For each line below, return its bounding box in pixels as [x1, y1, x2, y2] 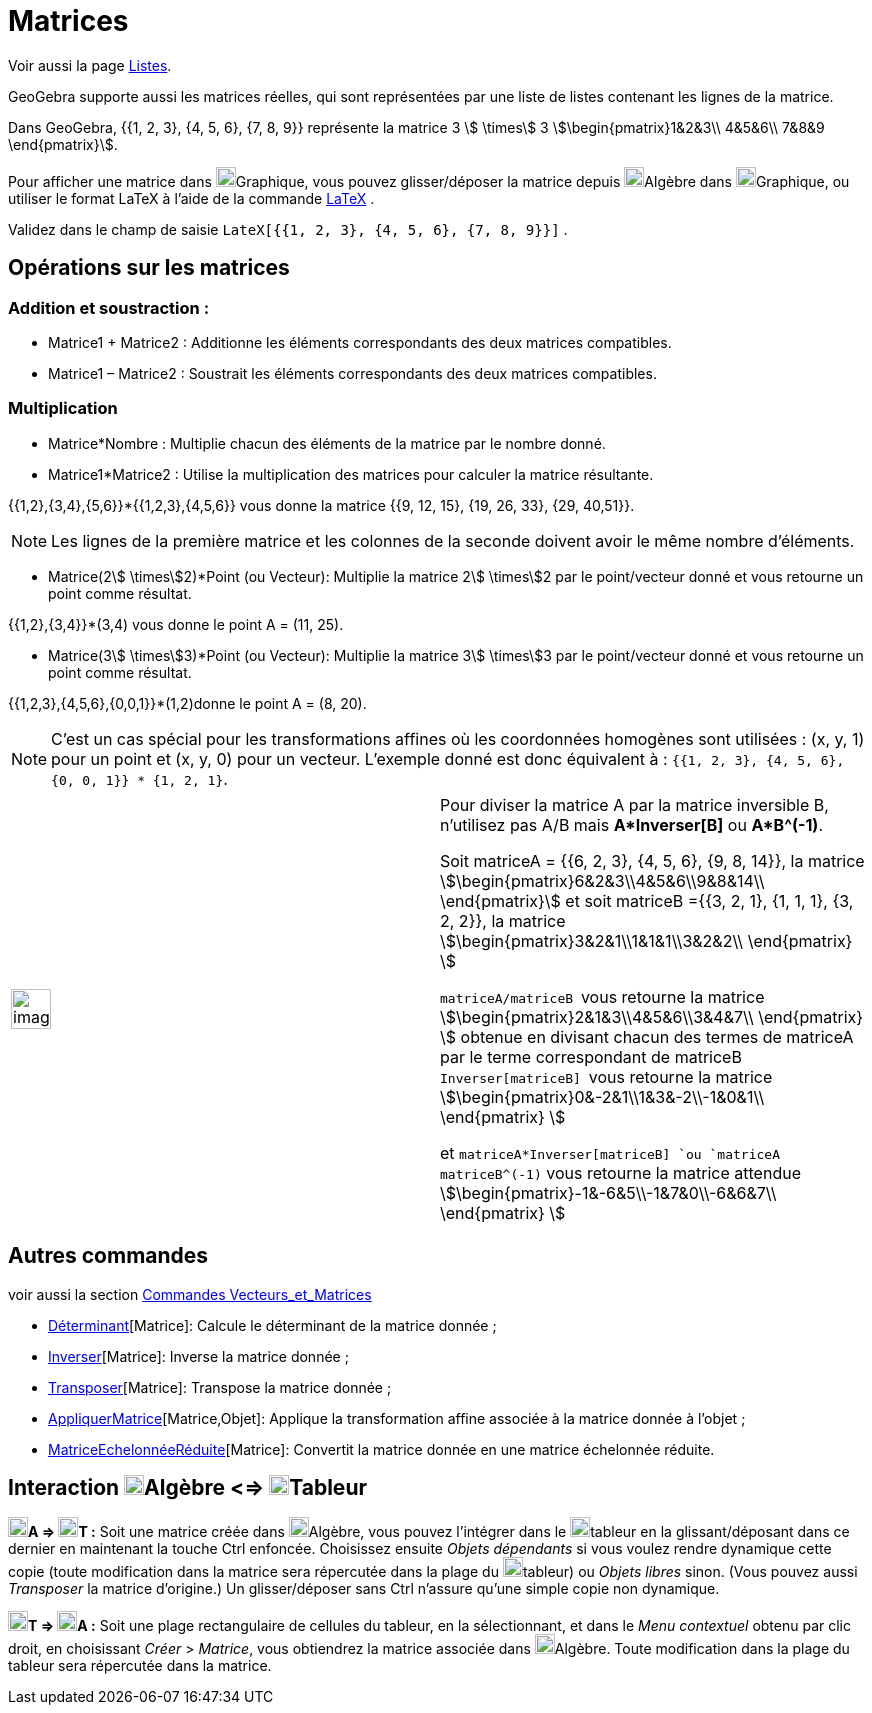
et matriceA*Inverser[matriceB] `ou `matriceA [440, 1142, 780, 1163]
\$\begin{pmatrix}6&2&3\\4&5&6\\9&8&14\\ [440, 870, 765, 891]
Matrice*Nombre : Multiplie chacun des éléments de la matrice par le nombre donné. [48, 434, 606, 452]
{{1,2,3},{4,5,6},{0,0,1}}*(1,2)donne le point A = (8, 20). [8, 694, 367, 712]
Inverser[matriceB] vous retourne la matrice [440, 1066, 773, 1087]
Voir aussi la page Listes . [8, 56, 172, 74]
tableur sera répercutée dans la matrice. [8, 1657, 272, 1675]
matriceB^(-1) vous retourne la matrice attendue [440, 1162, 801, 1183]
